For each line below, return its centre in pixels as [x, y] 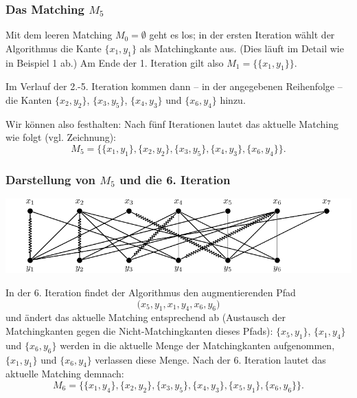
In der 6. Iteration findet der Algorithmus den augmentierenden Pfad [151, 292]
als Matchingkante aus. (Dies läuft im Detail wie [242, 48]
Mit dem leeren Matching [59, 35]
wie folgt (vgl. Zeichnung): [61, 137]
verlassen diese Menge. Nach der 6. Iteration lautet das [210, 359]
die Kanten [29, 100]
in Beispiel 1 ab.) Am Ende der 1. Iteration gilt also [115, 62]
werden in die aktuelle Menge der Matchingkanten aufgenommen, [197, 345]
